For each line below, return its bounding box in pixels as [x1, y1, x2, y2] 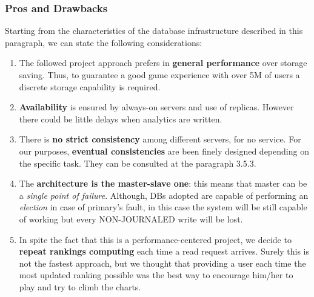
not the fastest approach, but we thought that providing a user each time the [19, 256, 306, 269]
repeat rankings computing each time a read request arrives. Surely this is [19, 245, 309, 258]
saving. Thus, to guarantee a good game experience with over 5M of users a [19, 68, 300, 81]
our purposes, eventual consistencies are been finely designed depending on [19, 144, 309, 157]
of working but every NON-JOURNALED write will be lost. [19, 212, 243, 225]
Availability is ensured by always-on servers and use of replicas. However [19, 101, 294, 113]
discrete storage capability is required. [19, 80, 161, 93]
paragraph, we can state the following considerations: [5, 36, 202, 48]
